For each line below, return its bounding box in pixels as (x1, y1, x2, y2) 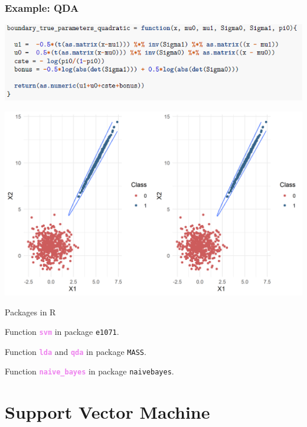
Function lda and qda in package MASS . (5, 345, 146, 357)
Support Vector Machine (5, 400, 210, 424)
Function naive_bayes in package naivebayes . (5, 365, 174, 377)
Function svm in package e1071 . (5, 325, 119, 338)
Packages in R (5, 305, 56, 318)
